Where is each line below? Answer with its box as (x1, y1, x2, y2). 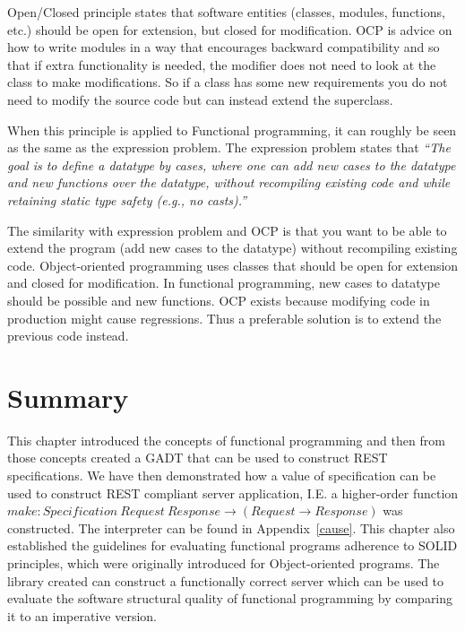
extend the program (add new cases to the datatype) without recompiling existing (7, 238, 458, 257)
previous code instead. (7, 326, 129, 345)
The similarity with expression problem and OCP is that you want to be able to (7, 220, 447, 239)
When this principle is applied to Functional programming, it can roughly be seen (7, 120, 457, 139)
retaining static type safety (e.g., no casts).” (7, 190, 247, 209)
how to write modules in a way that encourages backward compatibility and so (7, 38, 440, 56)
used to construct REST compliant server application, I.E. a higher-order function (7, 483, 459, 502)
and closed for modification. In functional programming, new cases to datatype (7, 273, 440, 292)
